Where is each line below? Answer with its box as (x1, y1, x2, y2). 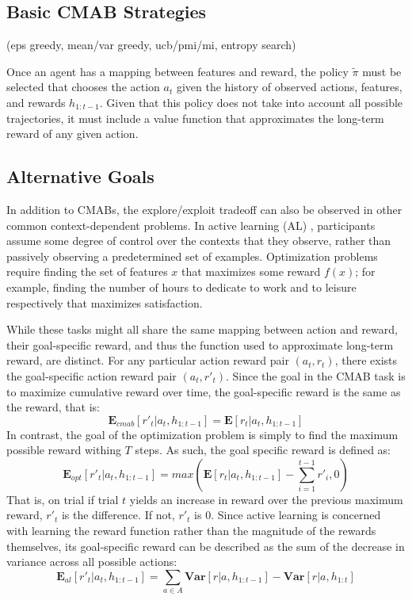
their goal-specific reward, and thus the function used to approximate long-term (6, 336, 394, 353)
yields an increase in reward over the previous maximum (129, 491, 403, 507)
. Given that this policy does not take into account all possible (99, 94, 403, 110)
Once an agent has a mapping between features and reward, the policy (6, 63, 349, 79)
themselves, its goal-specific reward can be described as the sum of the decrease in (6, 537, 405, 554)
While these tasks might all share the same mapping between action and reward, (6, 321, 398, 338)
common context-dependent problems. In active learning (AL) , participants (6, 216, 376, 233)
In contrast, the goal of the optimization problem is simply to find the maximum (6, 426, 399, 442)
